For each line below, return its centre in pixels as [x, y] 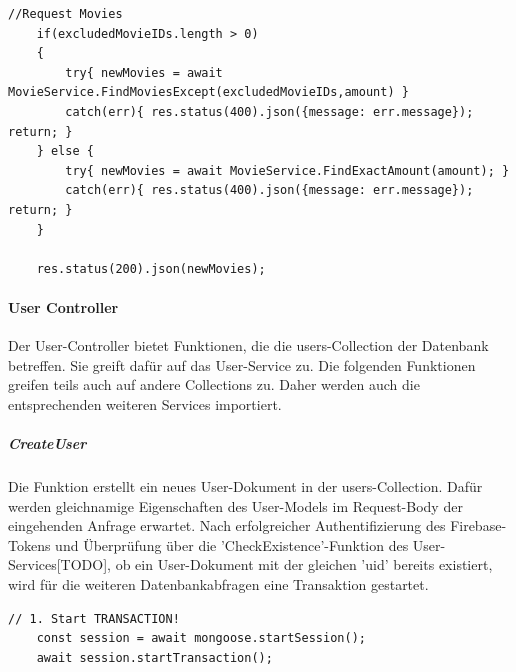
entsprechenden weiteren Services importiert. [145, 403]
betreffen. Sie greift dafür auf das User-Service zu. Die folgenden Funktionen [242, 364]
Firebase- [478, 525]
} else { [65, 151]
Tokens [29, 544]
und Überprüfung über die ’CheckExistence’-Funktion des [232, 544]
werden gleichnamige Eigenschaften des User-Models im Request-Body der [235, 505]
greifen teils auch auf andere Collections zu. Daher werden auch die [214, 384]
